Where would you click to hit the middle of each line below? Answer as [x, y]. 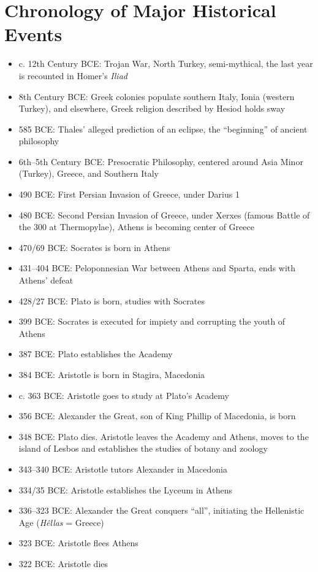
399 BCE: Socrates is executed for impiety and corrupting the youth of [152, 321]
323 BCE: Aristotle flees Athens [78, 543]
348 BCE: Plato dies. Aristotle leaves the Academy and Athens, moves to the [164, 436]
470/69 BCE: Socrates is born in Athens [94, 247]
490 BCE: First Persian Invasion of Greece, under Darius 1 [129, 194]
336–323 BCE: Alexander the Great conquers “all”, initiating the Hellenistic [161, 510]
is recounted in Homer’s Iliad [73, 75]
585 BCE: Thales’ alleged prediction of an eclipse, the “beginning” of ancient [163, 129]
